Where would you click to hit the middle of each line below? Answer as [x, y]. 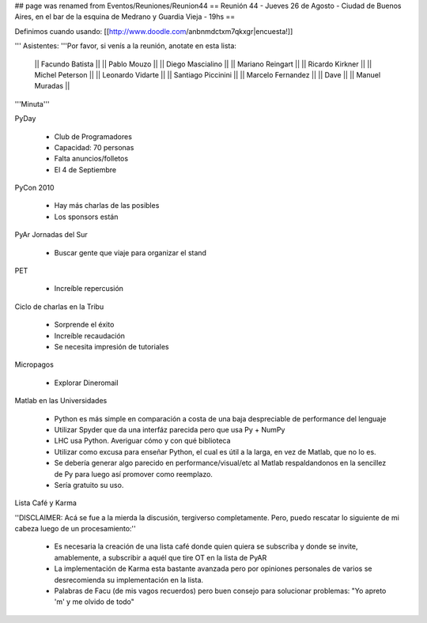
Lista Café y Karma [45, 503]
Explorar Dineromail [86, 383]
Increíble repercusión [89, 289]
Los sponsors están [86, 217]
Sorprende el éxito [84, 325]
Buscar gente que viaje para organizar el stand [130, 252]
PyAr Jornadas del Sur [51, 235]
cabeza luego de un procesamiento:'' [75, 529]
